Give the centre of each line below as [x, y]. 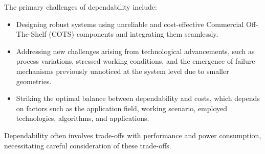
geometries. [34, 81]
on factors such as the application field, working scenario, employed [122, 108]
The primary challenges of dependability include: [81, 7]
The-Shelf [31, 34]
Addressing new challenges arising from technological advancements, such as [135, 51]
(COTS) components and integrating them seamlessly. [134, 34]
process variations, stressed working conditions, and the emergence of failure [136, 61]
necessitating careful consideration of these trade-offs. [88, 145]
